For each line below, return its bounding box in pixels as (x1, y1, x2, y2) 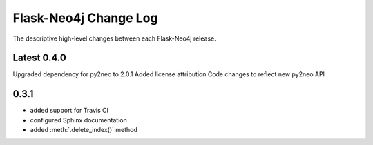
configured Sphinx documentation (30, 115, 127, 124)
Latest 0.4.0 (12, 52, 67, 64)
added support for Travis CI (30, 107, 109, 115)
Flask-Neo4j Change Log (12, 10, 158, 25)
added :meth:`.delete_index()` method (30, 126, 137, 134)
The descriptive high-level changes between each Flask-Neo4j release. (12, 34, 217, 43)
